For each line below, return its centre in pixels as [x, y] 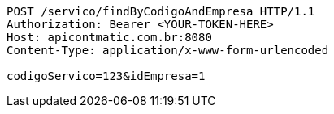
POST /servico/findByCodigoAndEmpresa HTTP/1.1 [161, 11]
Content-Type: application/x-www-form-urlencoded [168, 50]
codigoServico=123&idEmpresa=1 [106, 76]
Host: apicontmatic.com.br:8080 [109, 37]
